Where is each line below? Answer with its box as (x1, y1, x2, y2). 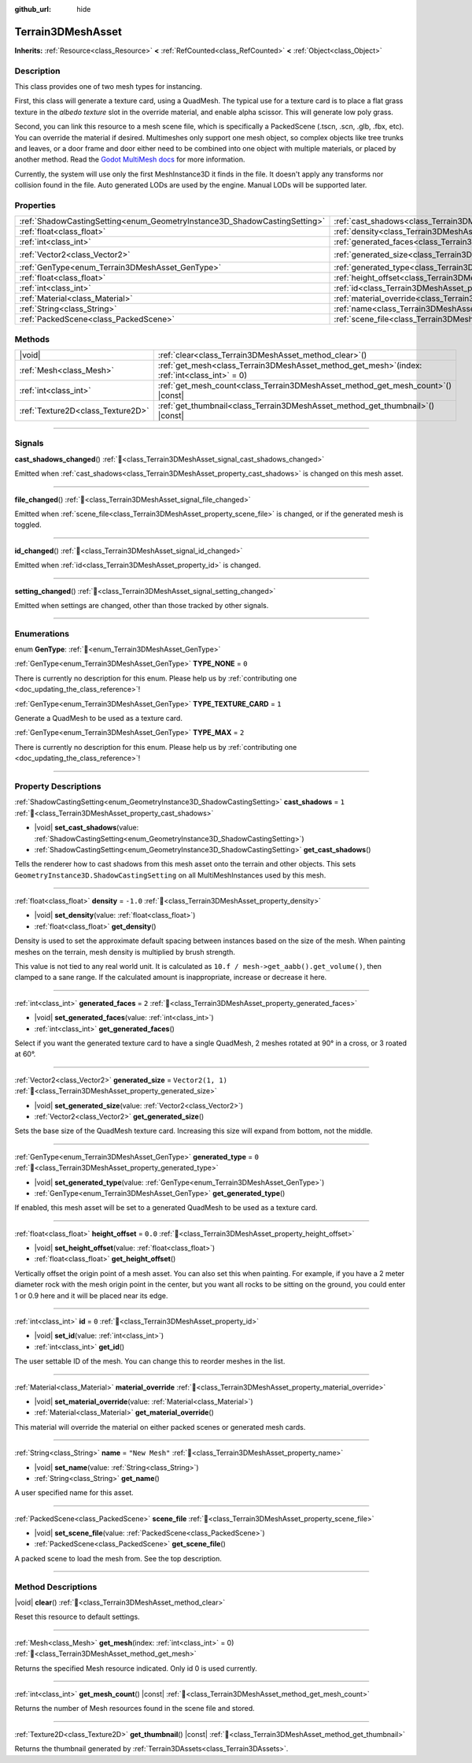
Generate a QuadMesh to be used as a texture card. (14, 714, 183, 723)
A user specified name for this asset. (14, 1488, 134, 1498)
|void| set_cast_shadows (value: (34, 823, 139, 833)
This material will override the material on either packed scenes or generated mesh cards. (14, 1422, 306, 1431)
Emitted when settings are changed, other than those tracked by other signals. (14, 600, 269, 610)
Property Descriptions (14, 781, 101, 792)
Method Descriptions (14, 1581, 98, 1592)
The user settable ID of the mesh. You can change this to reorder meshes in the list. (14, 1357, 286, 1366)
